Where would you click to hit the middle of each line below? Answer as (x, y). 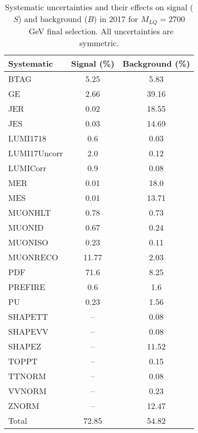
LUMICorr (27, 168)
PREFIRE (27, 286)
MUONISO (28, 242)
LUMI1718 (27, 138)
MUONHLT (30, 212)
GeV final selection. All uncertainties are (101, 31)
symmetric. (99, 43)
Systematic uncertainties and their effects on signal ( (99, 7)
